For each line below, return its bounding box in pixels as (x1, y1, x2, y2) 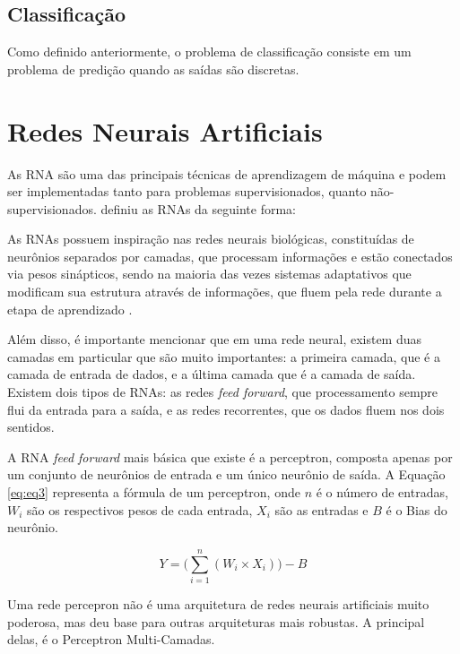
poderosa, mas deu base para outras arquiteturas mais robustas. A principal (7, 612, 425, 631)
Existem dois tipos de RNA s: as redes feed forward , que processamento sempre (7, 383, 438, 401)
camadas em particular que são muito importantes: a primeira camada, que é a (7, 347, 440, 366)
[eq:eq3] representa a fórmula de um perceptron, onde (7, 483, 300, 502)
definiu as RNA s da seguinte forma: (100, 199, 296, 218)
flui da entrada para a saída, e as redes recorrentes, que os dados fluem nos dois (7, 400, 445, 418)
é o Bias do (386, 500, 447, 519)
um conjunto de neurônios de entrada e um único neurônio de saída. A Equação (7, 465, 446, 484)
